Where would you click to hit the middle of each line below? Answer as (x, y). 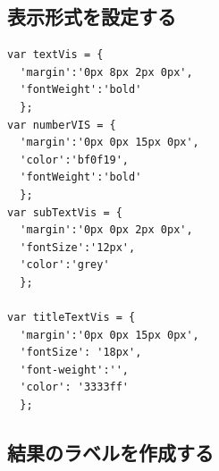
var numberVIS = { (62, 125)
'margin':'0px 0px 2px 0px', (106, 230)
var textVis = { (55, 55)
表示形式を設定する (92, 17)
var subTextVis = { (65, 212)
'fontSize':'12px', (78, 247)
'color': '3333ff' (75, 387)
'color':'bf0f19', (75, 160)
